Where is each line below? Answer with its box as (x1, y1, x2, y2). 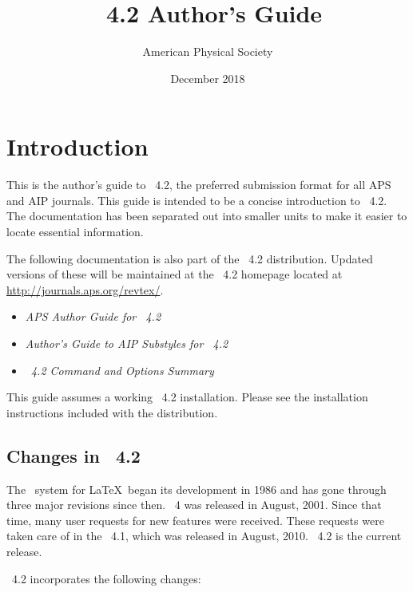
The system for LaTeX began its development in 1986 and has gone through (6, 480, 387, 497)
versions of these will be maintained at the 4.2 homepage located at (6, 266, 343, 282)
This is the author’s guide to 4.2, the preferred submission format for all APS (6, 176, 391, 193)
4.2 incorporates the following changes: (11, 570, 201, 586)
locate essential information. (6, 223, 144, 240)
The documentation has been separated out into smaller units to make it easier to (6, 207, 407, 224)
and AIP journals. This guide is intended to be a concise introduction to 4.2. (6, 191, 387, 208)
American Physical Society (142, 43, 273, 60)
